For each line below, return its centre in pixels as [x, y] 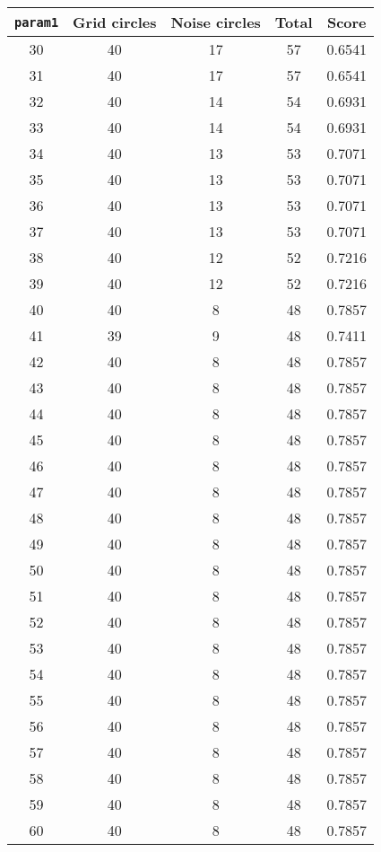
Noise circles [216, 22]
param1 [37, 22]
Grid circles [115, 22]
